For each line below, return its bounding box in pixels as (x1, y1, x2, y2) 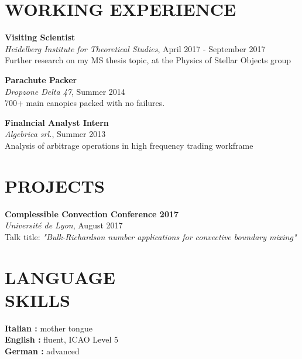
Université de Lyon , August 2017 (5, 219, 123, 231)
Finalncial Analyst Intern (5, 116, 109, 128)
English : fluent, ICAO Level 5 (5, 333, 119, 346)
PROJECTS (5, 173, 105, 197)
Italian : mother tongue (5, 322, 92, 334)
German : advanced (5, 344, 80, 357)
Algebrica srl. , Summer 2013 (5, 128, 106, 140)
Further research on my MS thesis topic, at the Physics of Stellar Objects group (5, 54, 291, 66)
